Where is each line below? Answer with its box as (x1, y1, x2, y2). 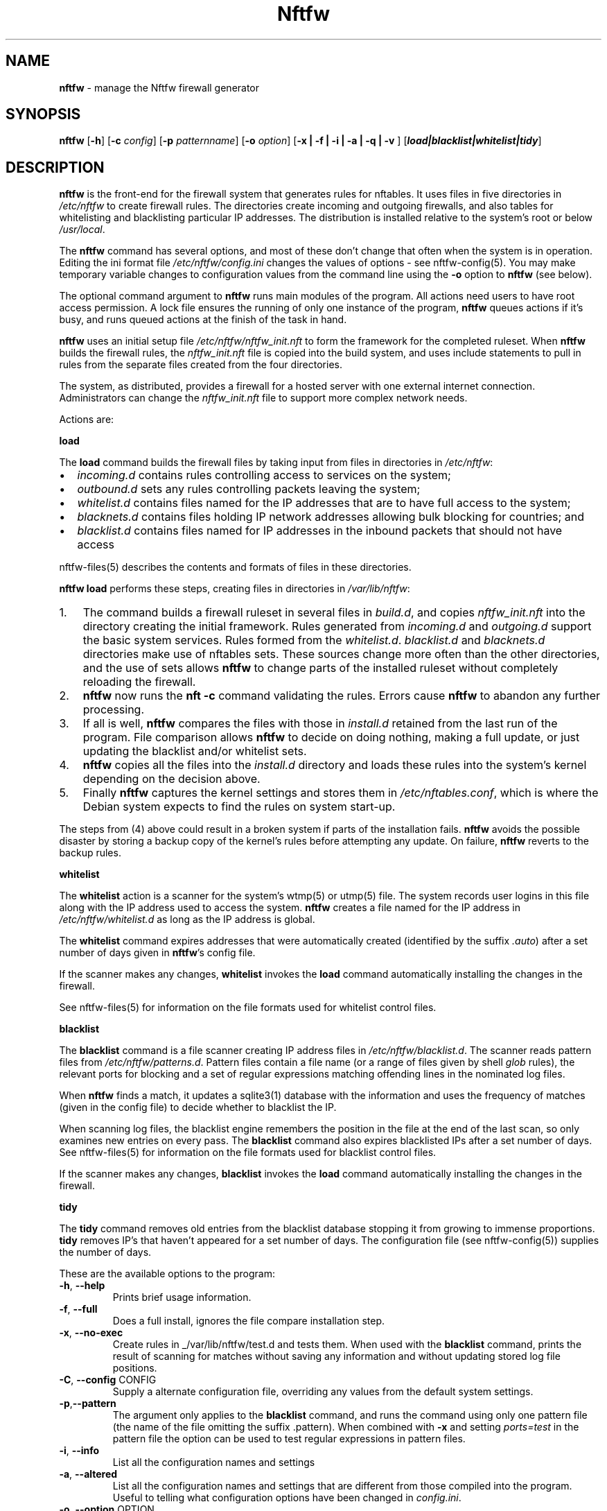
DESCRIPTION (6, 158, 105, 176)
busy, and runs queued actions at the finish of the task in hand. (59, 313, 347, 326)
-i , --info (59, 1444, 100, 1457)
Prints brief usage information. (112, 1291, 252, 1304)
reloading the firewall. (82, 675, 196, 689)
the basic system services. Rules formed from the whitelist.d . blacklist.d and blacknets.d (82, 633, 545, 648)
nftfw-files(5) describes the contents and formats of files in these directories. (59, 561, 412, 573)
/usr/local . (59, 223, 105, 236)
